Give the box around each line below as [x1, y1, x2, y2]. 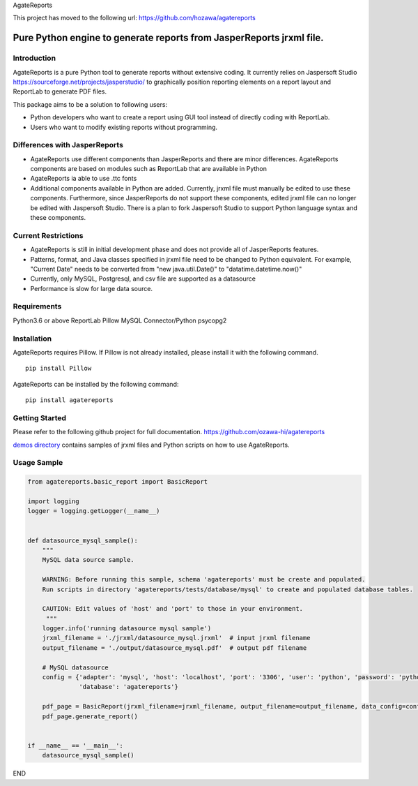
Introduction [13, 53, 56, 63]
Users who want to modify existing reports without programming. [30, 123, 218, 131]
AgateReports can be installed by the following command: [13, 380, 179, 388]
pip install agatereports [25, 396, 114, 404]
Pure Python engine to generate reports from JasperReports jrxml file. [13, 32, 324, 44]
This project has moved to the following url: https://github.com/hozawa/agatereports [13, 14, 256, 22]
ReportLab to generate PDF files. [13, 87, 107, 96]
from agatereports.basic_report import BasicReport [27, 478, 208, 486]
